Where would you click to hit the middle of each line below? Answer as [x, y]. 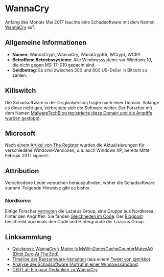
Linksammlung [28, 237]
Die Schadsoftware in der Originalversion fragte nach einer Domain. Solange [82, 102]
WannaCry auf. [20, 27]
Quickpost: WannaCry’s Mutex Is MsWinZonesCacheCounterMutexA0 [82, 249]
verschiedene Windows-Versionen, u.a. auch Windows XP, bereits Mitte [78, 150]
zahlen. [20, 75]
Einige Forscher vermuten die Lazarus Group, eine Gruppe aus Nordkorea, [80, 211]
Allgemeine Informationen [46, 43]
